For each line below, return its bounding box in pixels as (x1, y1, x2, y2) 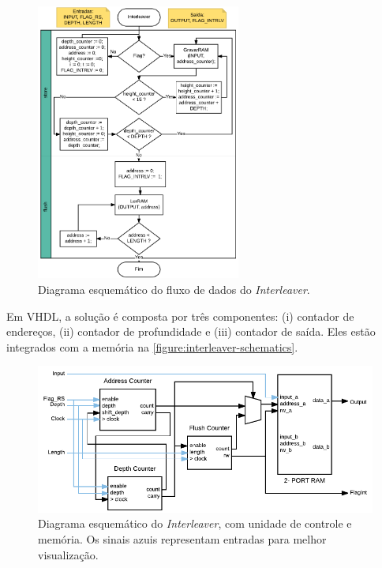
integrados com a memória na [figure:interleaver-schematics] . (6, 338, 298, 355)
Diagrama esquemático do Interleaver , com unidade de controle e (38, 515, 352, 532)
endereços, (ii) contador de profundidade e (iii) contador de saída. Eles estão (6, 323, 376, 340)
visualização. (38, 546, 99, 562)
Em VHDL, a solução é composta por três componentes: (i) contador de (6, 307, 354, 324)
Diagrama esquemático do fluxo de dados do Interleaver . (38, 280, 310, 297)
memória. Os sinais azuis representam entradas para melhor (38, 530, 327, 547)
